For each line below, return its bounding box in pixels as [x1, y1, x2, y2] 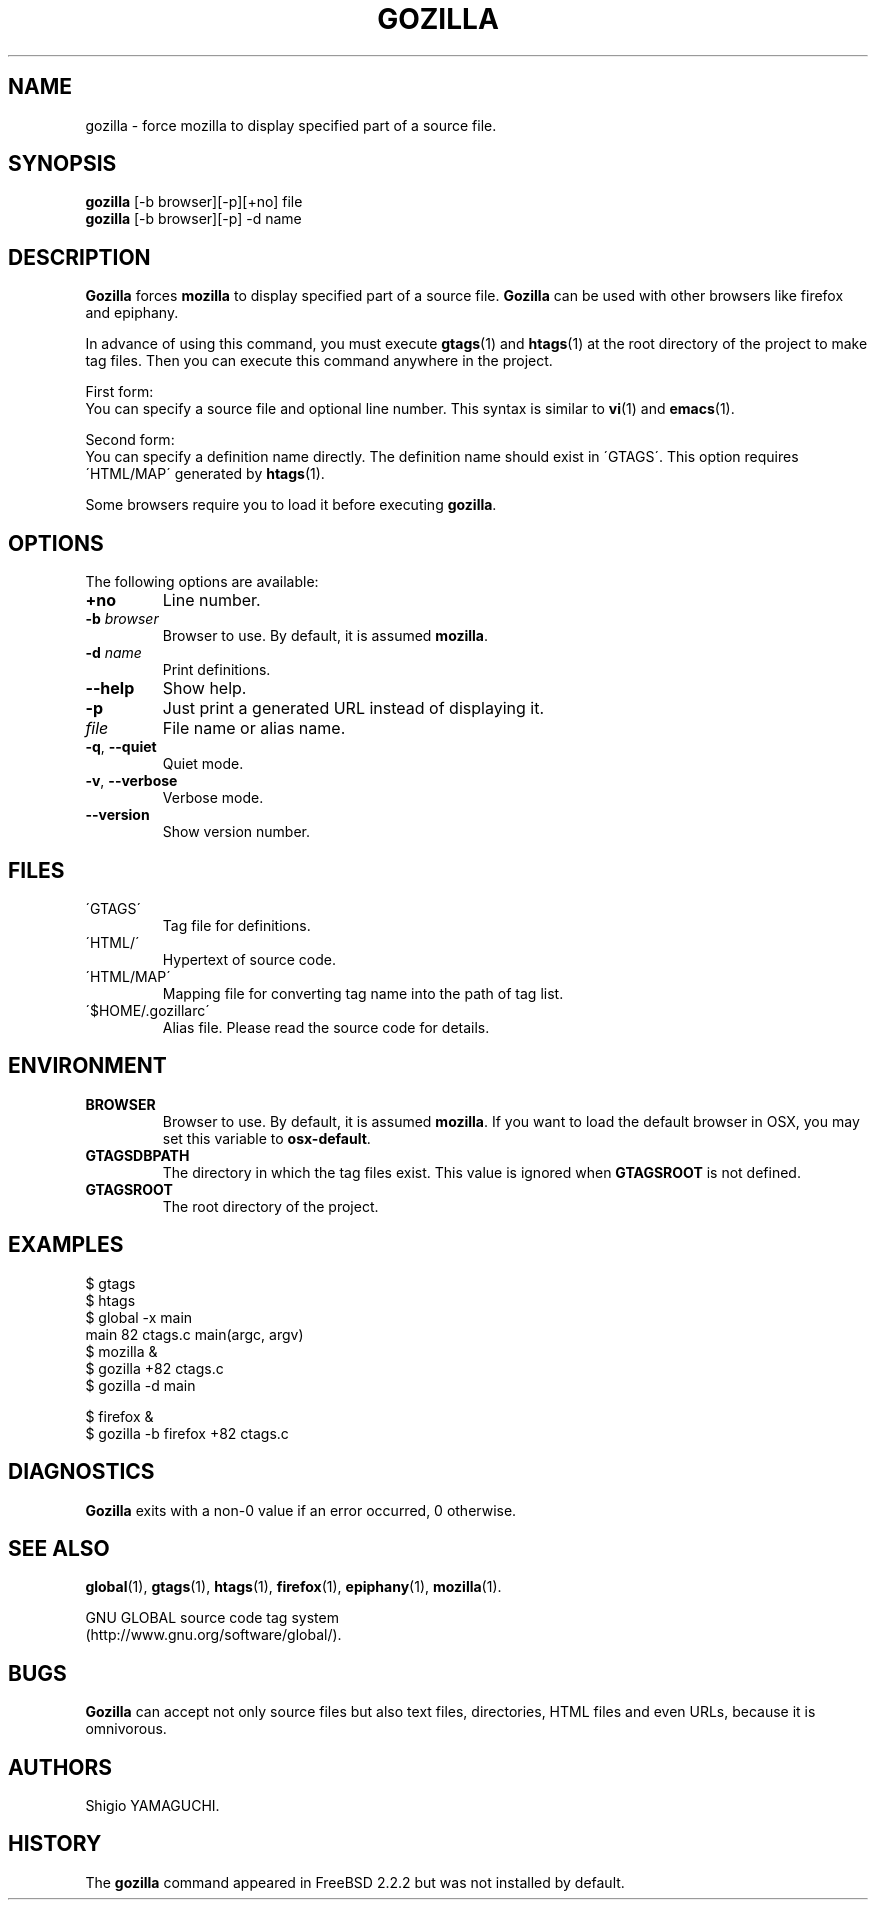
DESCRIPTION [8, 244, 151, 270]
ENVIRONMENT [8, 1053, 167, 1079]
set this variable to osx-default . [162, 1129, 371, 1147]
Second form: [85, 431, 175, 449]
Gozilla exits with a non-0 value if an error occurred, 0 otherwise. [85, 1501, 517, 1519]
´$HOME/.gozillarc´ [85, 1001, 210, 1019]
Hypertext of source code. [162, 950, 336, 968]
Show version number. [162, 823, 310, 841]
